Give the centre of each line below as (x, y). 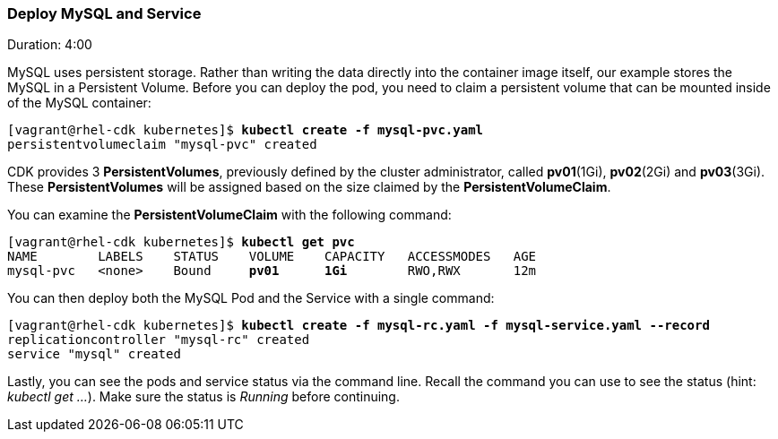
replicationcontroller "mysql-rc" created (159, 340)
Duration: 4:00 (50, 45)
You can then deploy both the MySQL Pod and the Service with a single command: (251, 298)
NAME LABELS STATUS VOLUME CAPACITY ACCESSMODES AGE (272, 257)
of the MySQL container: (79, 103)
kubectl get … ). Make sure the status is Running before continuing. (203, 397)
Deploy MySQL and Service (104, 13)
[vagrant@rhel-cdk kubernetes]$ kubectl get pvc (181, 242)
